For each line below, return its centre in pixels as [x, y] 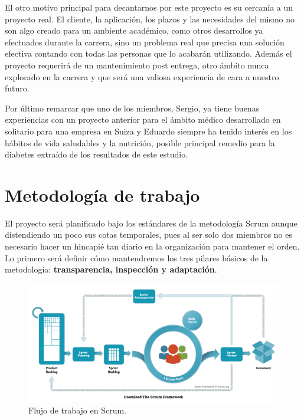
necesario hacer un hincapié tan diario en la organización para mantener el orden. [152, 246]
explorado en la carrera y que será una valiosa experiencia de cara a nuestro [142, 76]
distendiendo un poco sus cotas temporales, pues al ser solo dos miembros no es [149, 234]
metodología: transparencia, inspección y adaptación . [111, 269]
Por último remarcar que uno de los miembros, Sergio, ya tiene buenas [132, 108]
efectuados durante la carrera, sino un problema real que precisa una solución [145, 42]
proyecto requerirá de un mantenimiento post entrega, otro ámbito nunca [137, 65]
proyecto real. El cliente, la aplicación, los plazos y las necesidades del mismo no [150, 19]
